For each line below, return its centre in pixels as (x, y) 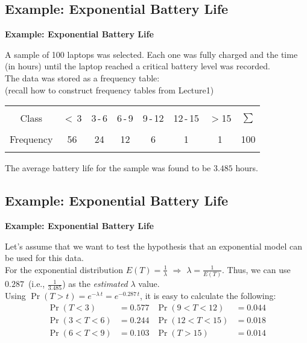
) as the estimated (95, 284)
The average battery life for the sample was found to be (108, 168)
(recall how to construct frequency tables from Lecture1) (109, 90)
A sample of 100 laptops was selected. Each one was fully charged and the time (151, 54)
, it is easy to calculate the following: (208, 296)
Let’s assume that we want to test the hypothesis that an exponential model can (153, 246)
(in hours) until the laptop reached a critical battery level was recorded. (138, 66)
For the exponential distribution (64, 269)
